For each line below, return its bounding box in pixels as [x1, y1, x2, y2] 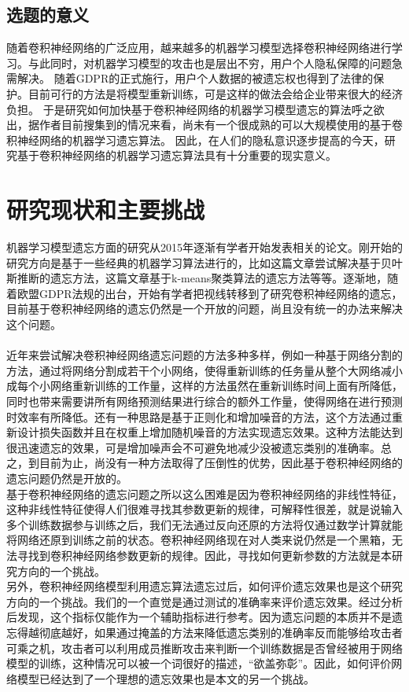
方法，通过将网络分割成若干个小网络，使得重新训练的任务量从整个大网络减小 [6, 362, 403, 378]
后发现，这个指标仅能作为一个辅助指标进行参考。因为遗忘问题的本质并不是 [6, 609, 392, 625]
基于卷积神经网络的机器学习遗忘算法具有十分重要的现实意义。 [17, 147, 337, 164]
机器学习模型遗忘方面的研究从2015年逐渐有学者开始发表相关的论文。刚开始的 [6, 239, 403, 256]
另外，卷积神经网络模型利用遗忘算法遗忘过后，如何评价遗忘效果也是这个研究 [6, 578, 403, 594]
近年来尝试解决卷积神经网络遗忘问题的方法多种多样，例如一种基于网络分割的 [6, 347, 403, 363]
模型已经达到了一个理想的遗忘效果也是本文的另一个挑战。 [17, 670, 315, 686]
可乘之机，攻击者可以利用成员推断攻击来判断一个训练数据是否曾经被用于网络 [6, 639, 403, 656]
